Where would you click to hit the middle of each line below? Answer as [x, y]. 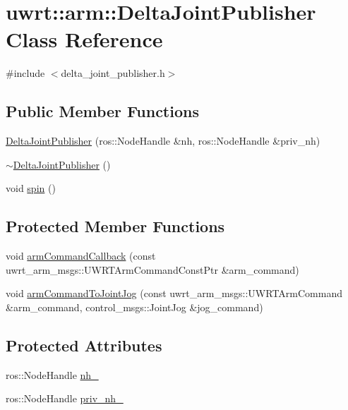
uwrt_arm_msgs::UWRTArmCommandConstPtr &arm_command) [152, 269]
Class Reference [84, 39]
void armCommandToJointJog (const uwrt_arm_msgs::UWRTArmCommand [174, 293]
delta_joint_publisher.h [113, 73]
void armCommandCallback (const [81, 256]
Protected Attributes [84, 345]
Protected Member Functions [115, 226]
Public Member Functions [102, 111]
